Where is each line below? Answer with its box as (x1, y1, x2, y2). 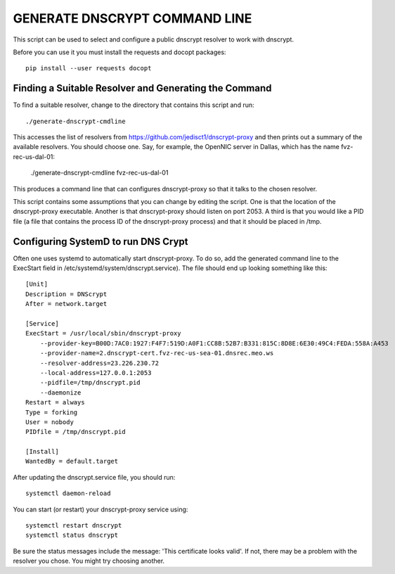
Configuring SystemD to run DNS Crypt (13, 236, 189, 248)
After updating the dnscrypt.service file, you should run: (13, 473, 176, 481)
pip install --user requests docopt (25, 64, 152, 72)
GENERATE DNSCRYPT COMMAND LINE (13, 11, 252, 26)
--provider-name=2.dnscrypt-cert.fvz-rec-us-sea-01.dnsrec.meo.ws (39, 349, 274, 357)
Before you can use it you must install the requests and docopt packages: (13, 48, 226, 56)
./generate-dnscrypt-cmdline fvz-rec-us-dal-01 (30, 169, 169, 177)
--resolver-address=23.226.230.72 (39, 359, 160, 367)
